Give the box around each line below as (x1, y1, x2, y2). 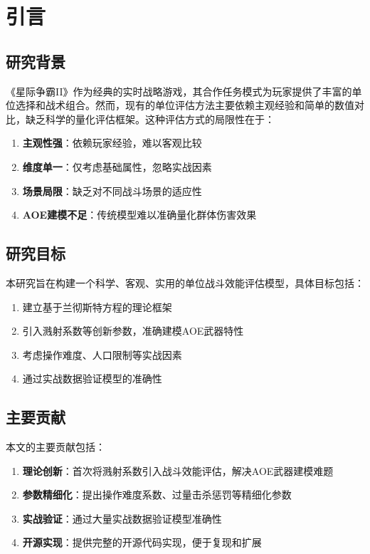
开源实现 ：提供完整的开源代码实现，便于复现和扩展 (22, 535, 262, 550)
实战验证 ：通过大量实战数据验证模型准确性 (22, 511, 222, 526)
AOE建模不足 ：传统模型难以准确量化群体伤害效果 (22, 207, 257, 222)
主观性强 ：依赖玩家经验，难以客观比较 (22, 135, 202, 150)
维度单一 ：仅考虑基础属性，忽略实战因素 (22, 159, 212, 174)
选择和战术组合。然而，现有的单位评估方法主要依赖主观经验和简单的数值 (15, 98, 354, 113)
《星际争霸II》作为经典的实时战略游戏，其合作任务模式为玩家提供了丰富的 (6, 83, 352, 98)
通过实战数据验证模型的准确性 (22, 371, 162, 386)
